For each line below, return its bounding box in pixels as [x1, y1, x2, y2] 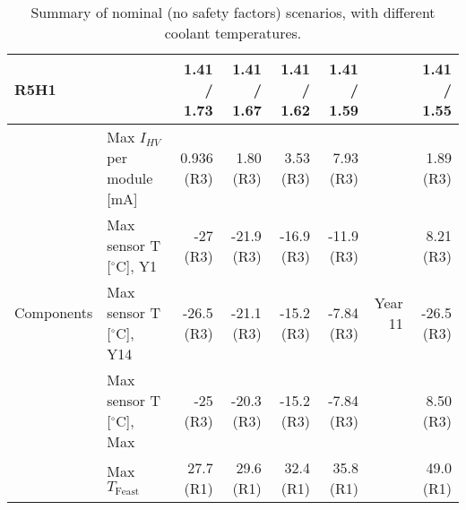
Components [14, 302, 93, 323]
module [107, 168, 153, 188]
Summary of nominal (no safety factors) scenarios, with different [30, 2, 436, 22]
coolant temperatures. [164, 22, 302, 43]
